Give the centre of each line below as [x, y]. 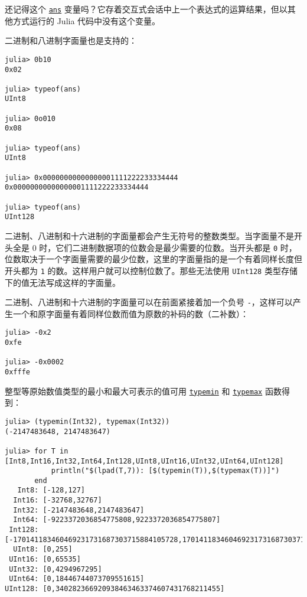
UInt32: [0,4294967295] [55, 569]
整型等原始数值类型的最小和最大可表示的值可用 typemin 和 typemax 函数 [143, 391]
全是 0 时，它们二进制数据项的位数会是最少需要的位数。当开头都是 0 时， [155, 247]
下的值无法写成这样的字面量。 [63, 282]
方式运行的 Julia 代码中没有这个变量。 [86, 20]
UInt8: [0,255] [43, 549]
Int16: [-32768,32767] [58, 500]
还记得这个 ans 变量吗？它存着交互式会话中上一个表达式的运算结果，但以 [146, 9]
